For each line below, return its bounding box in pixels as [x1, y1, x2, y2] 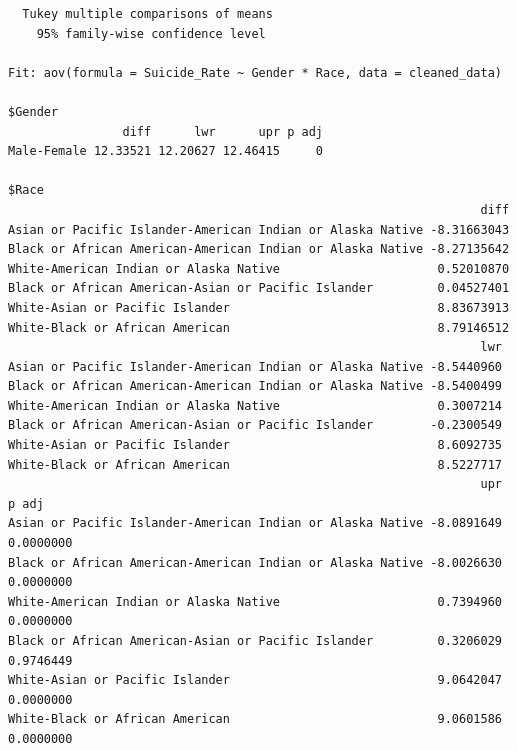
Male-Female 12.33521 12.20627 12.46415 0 [8, 144, 323, 159]
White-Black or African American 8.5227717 [8, 457, 502, 472]
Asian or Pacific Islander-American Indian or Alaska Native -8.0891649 [8, 516, 502, 531]
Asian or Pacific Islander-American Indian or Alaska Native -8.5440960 [8, 359, 502, 374]
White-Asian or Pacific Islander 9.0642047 [8, 673, 502, 688]
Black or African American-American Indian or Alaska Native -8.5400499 [8, 379, 502, 394]
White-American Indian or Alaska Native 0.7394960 [8, 594, 502, 609]
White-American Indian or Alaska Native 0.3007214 [8, 398, 502, 413]
